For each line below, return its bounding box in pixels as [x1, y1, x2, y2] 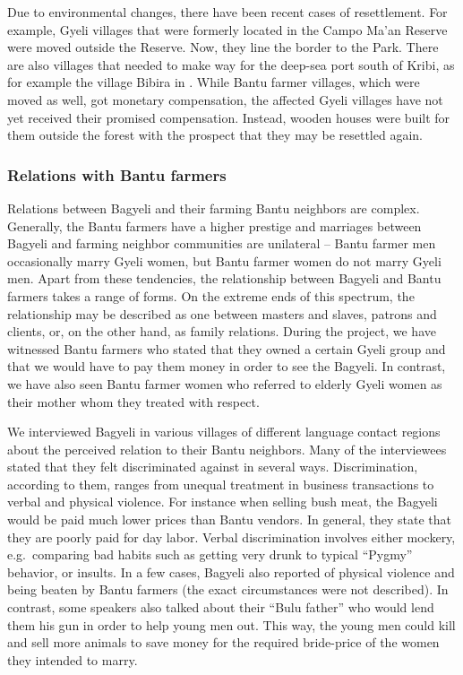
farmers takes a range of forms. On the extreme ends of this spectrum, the [7, 286, 415, 305]
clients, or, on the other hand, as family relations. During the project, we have [7, 322, 436, 341]
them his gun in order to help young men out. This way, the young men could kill [7, 615, 456, 634]
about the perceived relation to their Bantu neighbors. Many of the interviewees [7, 439, 447, 458]
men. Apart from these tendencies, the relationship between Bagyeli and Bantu [7, 269, 442, 288]
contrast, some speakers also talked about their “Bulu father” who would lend [7, 598, 434, 617]
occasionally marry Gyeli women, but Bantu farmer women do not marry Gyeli [7, 251, 442, 270]
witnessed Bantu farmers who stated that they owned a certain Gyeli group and [7, 339, 446, 358]
